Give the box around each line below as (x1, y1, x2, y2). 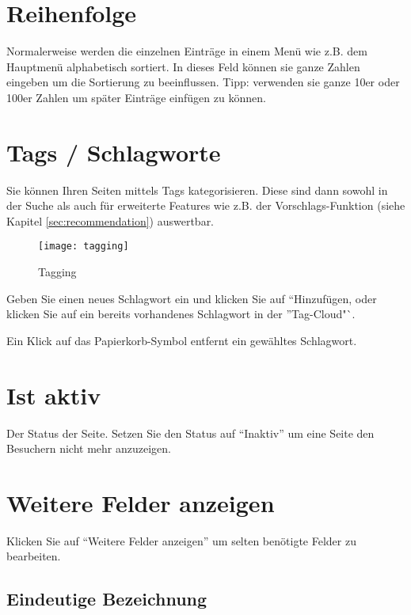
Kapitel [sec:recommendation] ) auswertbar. (6, 212, 215, 229)
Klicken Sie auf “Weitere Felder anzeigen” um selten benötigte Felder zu (6, 532, 356, 549)
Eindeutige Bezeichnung (6, 587, 207, 611)
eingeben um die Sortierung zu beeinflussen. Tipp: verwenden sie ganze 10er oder (6, 74, 400, 90)
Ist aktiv (6, 378, 101, 411)
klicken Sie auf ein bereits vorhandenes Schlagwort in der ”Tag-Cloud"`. (6, 306, 356, 322)
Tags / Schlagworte (6, 135, 221, 168)
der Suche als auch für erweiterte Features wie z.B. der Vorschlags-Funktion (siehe (6, 197, 405, 214)
